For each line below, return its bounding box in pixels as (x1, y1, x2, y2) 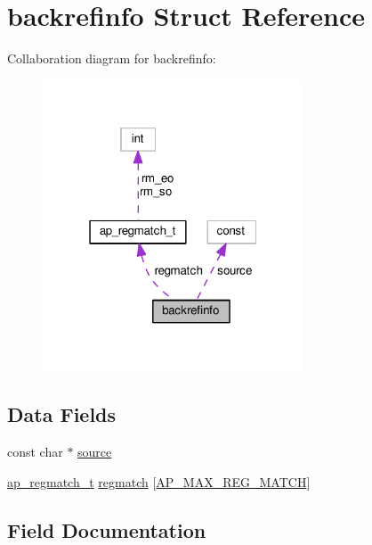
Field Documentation (7, 516, 206, 543)
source (77, 442, 112, 461)
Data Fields (7, 400, 117, 428)
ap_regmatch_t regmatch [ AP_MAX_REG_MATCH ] (7, 472, 311, 491)
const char (7, 442, 63, 461)
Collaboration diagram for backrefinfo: (7, 49, 216, 68)
